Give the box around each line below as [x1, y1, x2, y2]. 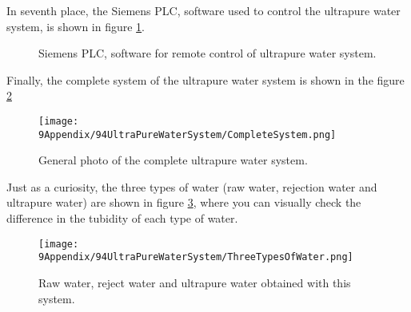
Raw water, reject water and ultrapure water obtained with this [38, 274, 351, 290]
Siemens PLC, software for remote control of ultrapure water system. [38, 45, 377, 61]
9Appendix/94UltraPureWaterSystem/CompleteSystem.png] [38, 128, 337, 140]
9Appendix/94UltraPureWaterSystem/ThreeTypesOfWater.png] [38, 251, 353, 263]
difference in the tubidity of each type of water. [6, 210, 238, 227]
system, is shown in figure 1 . [6, 18, 146, 34]
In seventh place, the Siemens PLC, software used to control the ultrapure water [6, 2, 401, 18]
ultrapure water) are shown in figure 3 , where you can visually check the [6, 194, 361, 211]
